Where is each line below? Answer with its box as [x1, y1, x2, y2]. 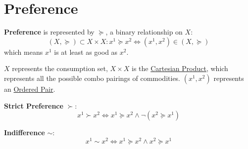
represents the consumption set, [12, 63, 108, 74]
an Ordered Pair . [4, 83, 55, 94]
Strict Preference [4, 100, 63, 111]
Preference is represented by [4, 27, 95, 37]
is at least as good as [54, 46, 118, 57]
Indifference [4, 127, 45, 138]
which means [4, 46, 43, 57]
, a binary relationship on [105, 27, 183, 37]
